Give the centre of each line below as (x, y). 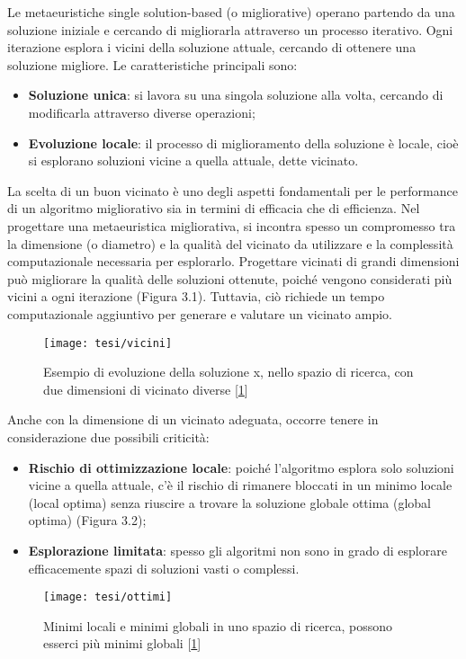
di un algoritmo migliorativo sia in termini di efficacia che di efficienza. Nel (214, 208)
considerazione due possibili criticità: (108, 436)
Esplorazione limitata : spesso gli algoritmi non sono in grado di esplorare (237, 550)
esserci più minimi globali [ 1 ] (122, 643)
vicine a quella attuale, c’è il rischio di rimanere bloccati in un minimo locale (240, 485)
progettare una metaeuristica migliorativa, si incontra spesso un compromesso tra (232, 225)
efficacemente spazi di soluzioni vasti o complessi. (164, 568)
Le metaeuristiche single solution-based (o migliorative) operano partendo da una (231, 12)
